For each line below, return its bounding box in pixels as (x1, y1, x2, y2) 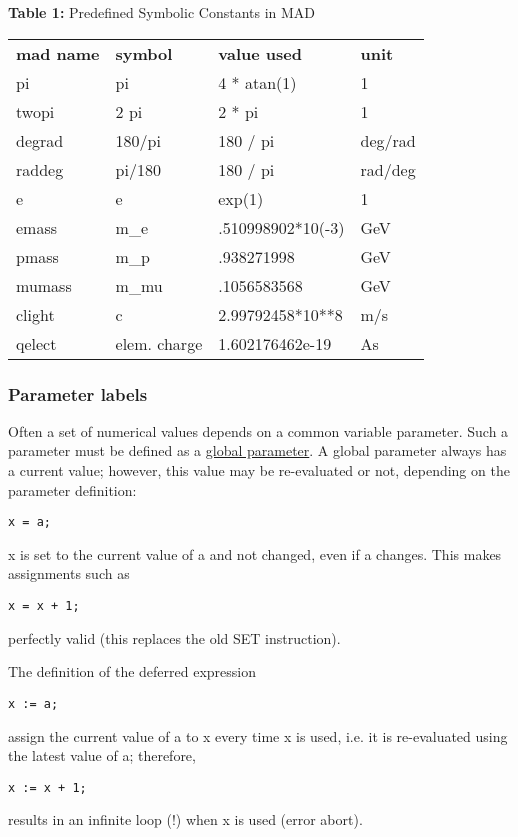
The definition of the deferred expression (8, 661, 257, 682)
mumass (16, 273, 72, 297)
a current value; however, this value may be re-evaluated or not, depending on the (8, 460, 510, 480)
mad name (16, 41, 100, 65)
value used (218, 41, 302, 65)
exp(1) (218, 186, 264, 210)
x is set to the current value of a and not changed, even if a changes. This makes (8, 543, 502, 564)
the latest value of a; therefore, (8, 745, 196, 766)
